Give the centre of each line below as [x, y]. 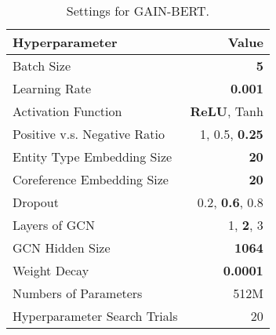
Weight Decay [51, 270]
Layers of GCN [54, 225]
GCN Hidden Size [62, 248]
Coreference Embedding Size [91, 179]
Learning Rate [52, 88]
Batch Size [42, 66]
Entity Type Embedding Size [93, 157]
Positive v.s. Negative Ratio [89, 134]
